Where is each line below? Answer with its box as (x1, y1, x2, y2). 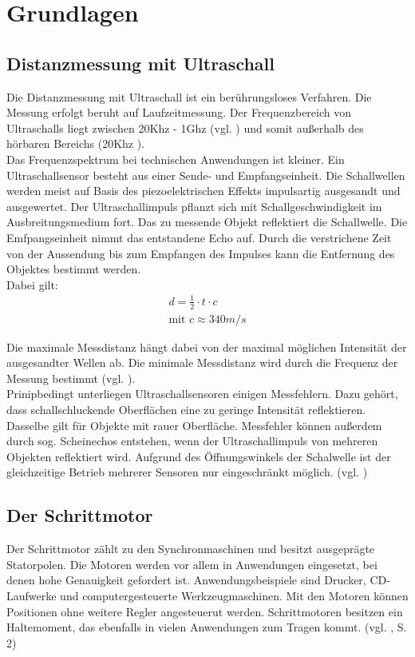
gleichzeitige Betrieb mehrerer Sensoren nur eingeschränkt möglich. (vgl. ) (6, 464, 368, 480)
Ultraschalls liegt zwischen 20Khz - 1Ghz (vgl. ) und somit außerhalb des (6, 119, 364, 136)
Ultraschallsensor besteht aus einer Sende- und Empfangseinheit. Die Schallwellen (6, 166, 405, 183)
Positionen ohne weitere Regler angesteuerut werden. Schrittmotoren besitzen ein (6, 603, 403, 619)
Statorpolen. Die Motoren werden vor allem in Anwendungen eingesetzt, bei (6, 555, 377, 572)
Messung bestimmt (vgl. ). (6, 369, 136, 386)
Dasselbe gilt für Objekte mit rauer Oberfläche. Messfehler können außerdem (6, 416, 382, 433)
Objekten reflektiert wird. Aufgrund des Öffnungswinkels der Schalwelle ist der (6, 448, 391, 464)
